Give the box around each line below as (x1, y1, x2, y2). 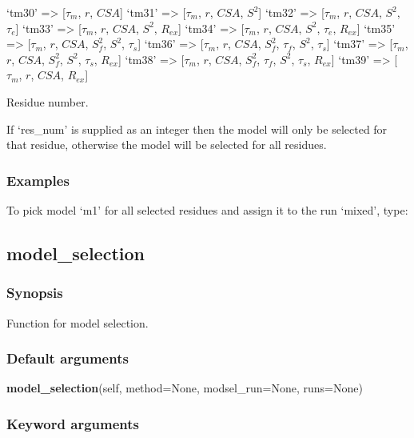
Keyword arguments (6, 413, 139, 433)
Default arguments (6, 348, 129, 368)
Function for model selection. (6, 314, 149, 331)
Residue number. (6, 93, 89, 110)
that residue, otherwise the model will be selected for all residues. (6, 136, 327, 153)
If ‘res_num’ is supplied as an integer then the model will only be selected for (6, 120, 388, 137)
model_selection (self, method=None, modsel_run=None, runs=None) (6, 380, 363, 396)
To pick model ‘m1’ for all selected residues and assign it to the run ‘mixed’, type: (6, 201, 408, 218)
